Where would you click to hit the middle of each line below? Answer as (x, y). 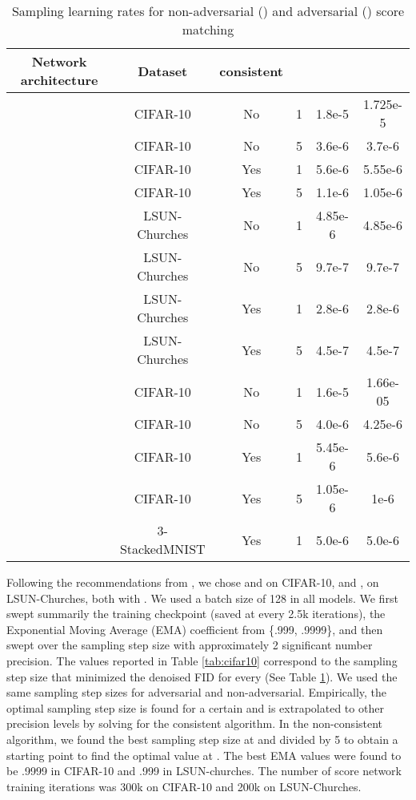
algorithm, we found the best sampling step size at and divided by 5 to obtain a (202, 739)
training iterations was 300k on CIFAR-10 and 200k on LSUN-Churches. (184, 786)
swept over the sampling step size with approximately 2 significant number (190, 645)
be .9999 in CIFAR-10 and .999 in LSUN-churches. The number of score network (204, 771)
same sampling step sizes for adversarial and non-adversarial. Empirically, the (197, 692)
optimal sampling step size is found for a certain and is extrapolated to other (195, 707)
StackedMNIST (162, 549)
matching (208, 29)
